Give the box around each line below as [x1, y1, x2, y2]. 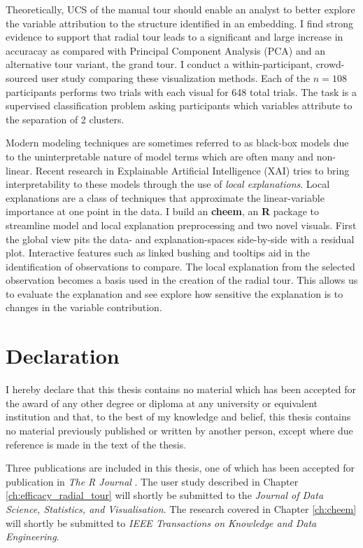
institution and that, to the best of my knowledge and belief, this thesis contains [6, 409, 351, 424]
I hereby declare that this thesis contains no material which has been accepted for [6, 382, 357, 397]
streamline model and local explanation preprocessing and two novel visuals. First [6, 217, 357, 232]
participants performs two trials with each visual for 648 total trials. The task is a [6, 84, 357, 99]
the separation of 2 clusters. [6, 111, 124, 126]
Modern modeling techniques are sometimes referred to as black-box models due [6, 135, 349, 150]
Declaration [6, 341, 120, 370]
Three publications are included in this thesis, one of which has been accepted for [6, 460, 355, 475]
